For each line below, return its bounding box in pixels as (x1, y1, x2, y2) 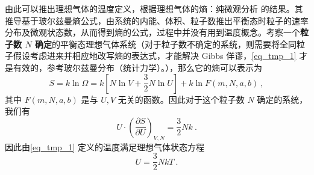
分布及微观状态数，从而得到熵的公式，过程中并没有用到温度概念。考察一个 (5, 26, 300, 38)
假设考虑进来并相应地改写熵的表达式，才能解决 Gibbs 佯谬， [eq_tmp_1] (13, 49, 297, 62)
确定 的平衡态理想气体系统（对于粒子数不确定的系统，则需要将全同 (34, 37, 297, 50)
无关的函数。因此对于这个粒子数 (118, 93, 245, 105)
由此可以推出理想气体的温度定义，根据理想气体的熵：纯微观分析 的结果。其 (5, 2, 303, 14)
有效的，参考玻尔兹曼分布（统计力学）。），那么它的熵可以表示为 (13, 61, 262, 73)
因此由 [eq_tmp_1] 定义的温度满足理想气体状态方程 (5, 140, 204, 153)
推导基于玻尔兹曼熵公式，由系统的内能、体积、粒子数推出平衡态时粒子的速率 (5, 14, 309, 26)
